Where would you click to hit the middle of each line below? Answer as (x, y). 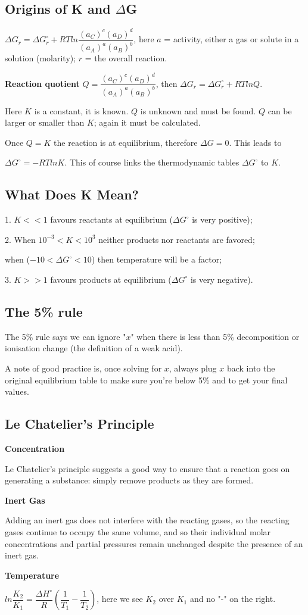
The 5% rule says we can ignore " (66, 336)
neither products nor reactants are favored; (177, 239)
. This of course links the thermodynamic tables (152, 162)
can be (280, 110)
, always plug (193, 368)
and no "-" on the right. (233, 599)
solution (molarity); (41, 58)
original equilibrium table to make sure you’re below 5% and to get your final (146, 380)
